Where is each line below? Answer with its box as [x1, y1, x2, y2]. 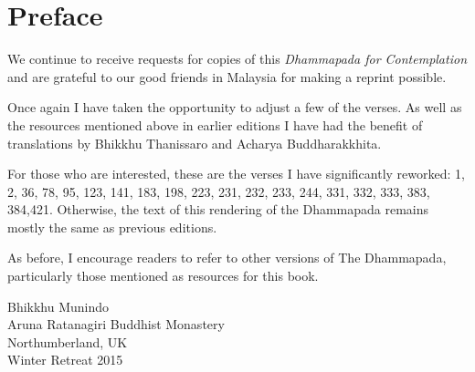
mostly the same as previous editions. [7, 217, 217, 236]
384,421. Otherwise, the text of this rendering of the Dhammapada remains [7, 200, 429, 219]
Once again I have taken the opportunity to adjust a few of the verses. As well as [7, 98, 462, 117]
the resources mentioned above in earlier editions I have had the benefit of [7, 115, 423, 134]
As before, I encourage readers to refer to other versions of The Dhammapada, [7, 248, 447, 267]
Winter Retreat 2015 [7, 350, 123, 369]
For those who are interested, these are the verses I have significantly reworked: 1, [7, 164, 465, 183]
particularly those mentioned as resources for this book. [7, 266, 319, 285]
